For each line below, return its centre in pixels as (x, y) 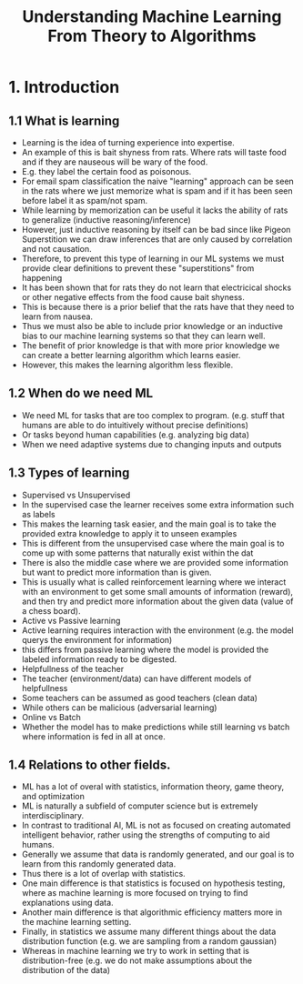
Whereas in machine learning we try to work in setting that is (135, 951)
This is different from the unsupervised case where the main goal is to (153, 543)
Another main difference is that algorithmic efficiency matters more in (152, 912)
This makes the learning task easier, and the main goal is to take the (149, 524)
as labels (38, 514)
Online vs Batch (51, 717)
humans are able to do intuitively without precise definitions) (135, 425)
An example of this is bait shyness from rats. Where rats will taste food (154, 152)
